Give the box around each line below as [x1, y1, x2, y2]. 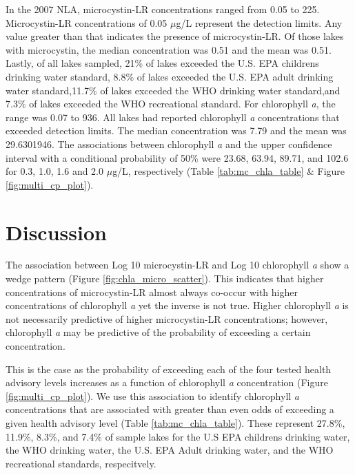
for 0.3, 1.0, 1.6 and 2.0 [6, 164, 104, 178]
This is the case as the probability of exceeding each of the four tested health [6, 361, 332, 376]
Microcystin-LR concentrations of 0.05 [6, 15, 168, 30]
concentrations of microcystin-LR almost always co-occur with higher [6, 284, 298, 299]
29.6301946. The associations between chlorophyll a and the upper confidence [6, 136, 332, 151]
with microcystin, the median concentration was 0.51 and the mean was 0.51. [6, 42, 332, 56]
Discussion [6, 218, 107, 246]
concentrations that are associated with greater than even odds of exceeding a [6, 402, 334, 416]
